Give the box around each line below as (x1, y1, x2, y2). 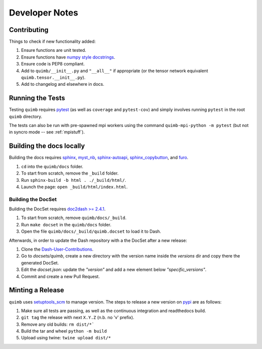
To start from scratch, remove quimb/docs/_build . (21, 215, 127, 221)
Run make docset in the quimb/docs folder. (21, 222, 112, 227)
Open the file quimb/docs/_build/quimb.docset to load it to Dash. (21, 228, 161, 235)
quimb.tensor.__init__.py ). (21, 75, 86, 80)
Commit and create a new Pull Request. (21, 273, 100, 279)
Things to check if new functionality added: (9, 39, 96, 45)
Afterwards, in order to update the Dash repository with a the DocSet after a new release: (9, 238, 187, 243)
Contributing (9, 26, 49, 34)
